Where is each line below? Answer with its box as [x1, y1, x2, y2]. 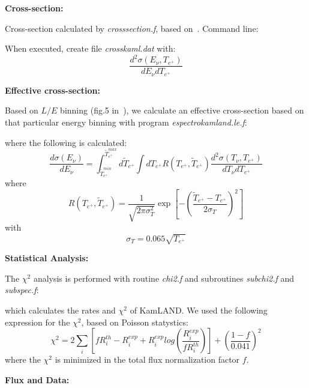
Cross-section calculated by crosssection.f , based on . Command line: [5, 22, 259, 34]
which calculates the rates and [5, 304, 116, 316]
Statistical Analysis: [5, 252, 89, 264]
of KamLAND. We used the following [130, 304, 268, 316]
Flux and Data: [5, 373, 70, 386]
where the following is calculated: [5, 136, 127, 148]
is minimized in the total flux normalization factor [55, 353, 240, 366]
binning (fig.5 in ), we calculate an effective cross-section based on [60, 104, 304, 117]
